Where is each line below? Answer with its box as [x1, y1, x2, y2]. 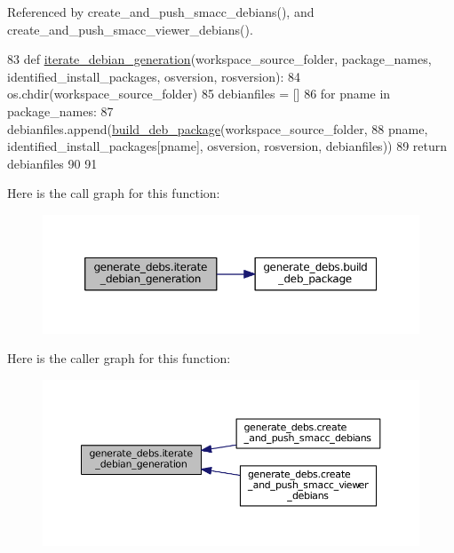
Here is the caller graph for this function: [7, 349, 231, 367]
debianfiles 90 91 [7, 154, 98, 172]
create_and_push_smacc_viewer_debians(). [7, 20, 253, 38]
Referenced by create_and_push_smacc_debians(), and [7, 3, 315, 20]
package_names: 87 [7, 101, 114, 120]
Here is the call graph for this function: [7, 184, 220, 202]
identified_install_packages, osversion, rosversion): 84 [7, 67, 300, 85]
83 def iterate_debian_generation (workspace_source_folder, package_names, [7, 50, 432, 68]
